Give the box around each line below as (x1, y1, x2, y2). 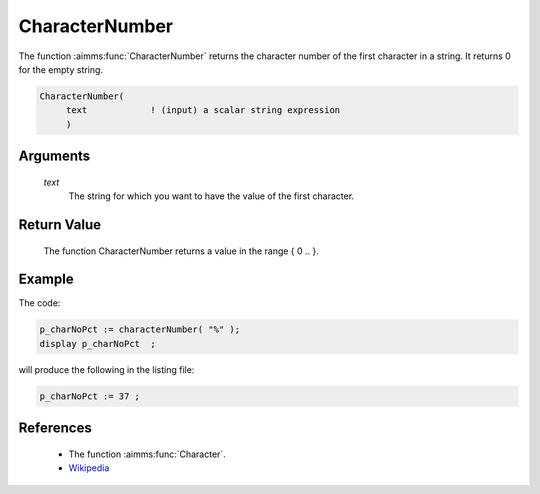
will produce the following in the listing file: (18, 363, 195, 375)
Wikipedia (68, 462, 110, 474)
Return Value (18, 216, 102, 233)
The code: (18, 297, 61, 309)
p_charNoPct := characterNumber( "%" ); (39, 324, 240, 335)
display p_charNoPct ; (39, 338, 157, 349)
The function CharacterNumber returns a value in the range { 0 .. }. (43, 245, 320, 257)
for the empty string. (18, 63, 104, 75)
